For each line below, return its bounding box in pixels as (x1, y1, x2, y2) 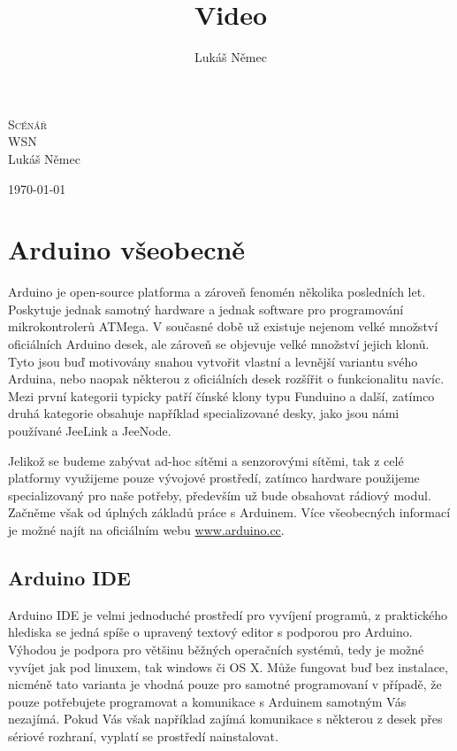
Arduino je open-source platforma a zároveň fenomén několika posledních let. (8, 283, 426, 301)
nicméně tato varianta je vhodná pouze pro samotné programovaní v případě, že (8, 675, 442, 693)
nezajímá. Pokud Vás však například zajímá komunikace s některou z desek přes (8, 709, 443, 728)
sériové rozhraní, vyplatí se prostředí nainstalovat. (8, 726, 278, 745)
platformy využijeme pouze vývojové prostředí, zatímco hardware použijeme (8, 468, 420, 487)
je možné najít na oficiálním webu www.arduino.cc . (8, 520, 285, 538)
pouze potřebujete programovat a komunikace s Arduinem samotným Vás (8, 692, 407, 710)
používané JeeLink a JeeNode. (8, 421, 171, 439)
